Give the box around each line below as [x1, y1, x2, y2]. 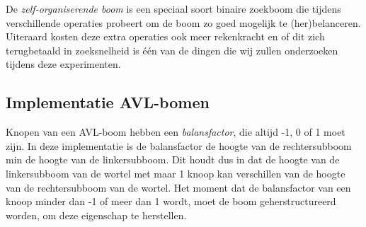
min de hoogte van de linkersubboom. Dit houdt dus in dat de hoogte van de [6, 152, 340, 167]
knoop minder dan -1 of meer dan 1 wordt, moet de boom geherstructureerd [6, 194, 336, 209]
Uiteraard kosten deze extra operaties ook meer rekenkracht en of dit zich [6, 29, 325, 44]
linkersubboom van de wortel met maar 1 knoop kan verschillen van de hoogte [6, 165, 345, 180]
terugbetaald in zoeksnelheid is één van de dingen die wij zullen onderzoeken [6, 42, 338, 57]
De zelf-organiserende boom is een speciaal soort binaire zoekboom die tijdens [6, 1, 341, 16]
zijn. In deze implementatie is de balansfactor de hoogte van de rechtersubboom [6, 138, 352, 153]
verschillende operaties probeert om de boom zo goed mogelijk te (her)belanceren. [6, 15, 361, 30]
